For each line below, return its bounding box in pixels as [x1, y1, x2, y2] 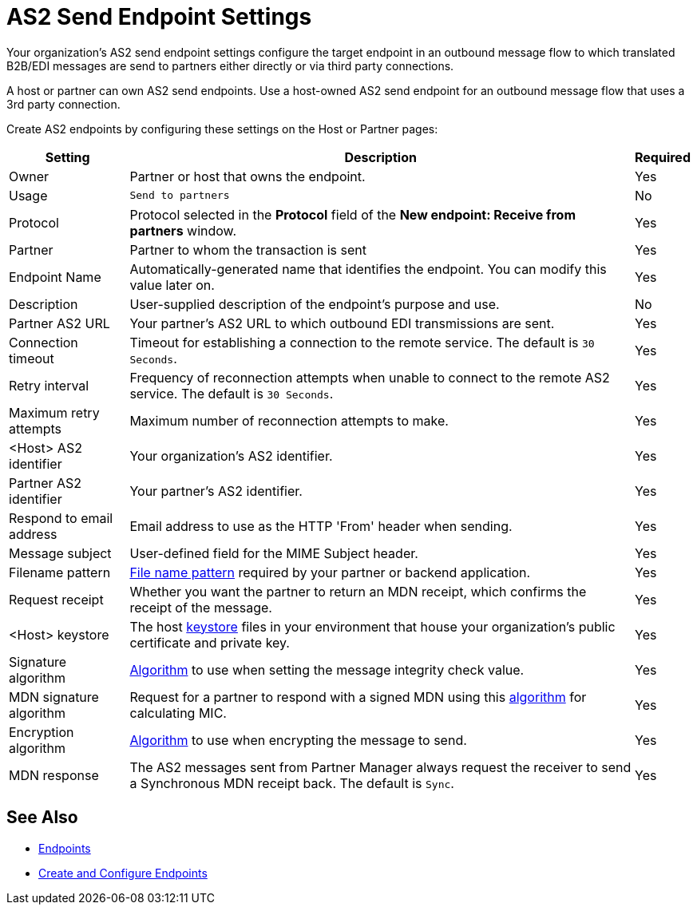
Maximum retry [9, 404, 100, 421]
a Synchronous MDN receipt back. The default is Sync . [129, 774, 454, 791]
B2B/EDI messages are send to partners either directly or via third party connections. [6, 58, 454, 73]
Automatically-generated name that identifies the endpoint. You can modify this [129, 260, 607, 277]
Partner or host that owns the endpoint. [129, 168, 366, 184]
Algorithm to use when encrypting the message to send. [129, 731, 467, 748]
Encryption [9, 723, 74, 740]
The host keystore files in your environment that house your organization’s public [129, 618, 616, 635]
